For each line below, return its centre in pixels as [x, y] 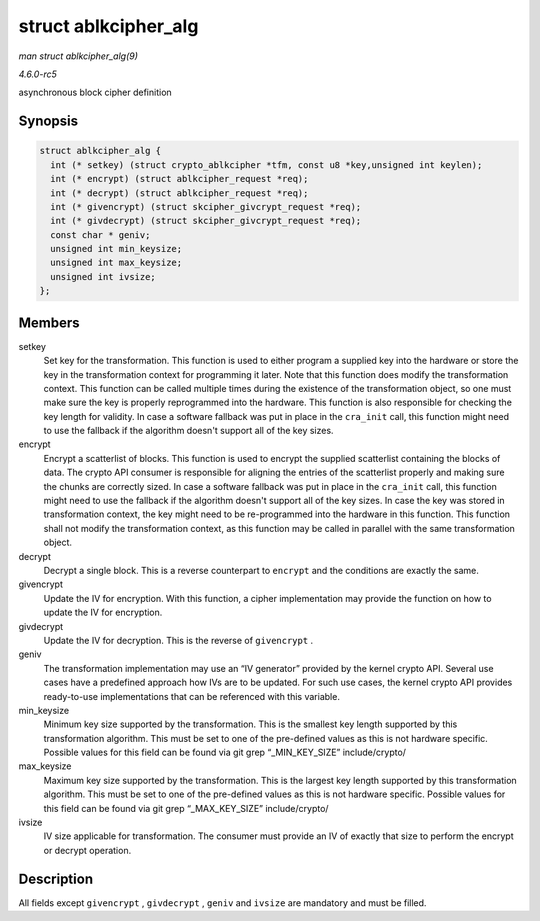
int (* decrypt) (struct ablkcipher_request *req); [179, 193]
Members [49, 322]
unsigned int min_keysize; [116, 249]
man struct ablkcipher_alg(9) [78, 56]
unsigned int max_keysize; [116, 263]
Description [56, 878]
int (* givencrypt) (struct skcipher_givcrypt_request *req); [206, 206]
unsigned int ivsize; [103, 276]
